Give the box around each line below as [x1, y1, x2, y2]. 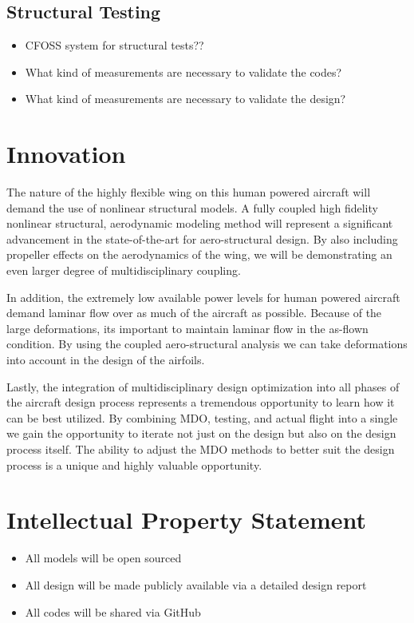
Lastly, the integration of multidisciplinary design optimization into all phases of [6, 378, 400, 395]
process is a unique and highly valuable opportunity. [6, 456, 262, 473]
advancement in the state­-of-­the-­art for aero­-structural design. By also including [6, 230, 398, 247]
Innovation [6, 137, 126, 170]
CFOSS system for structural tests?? [25, 37, 204, 54]
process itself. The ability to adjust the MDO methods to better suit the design [6, 441, 395, 458]
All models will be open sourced [25, 550, 182, 566]
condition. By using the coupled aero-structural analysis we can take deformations [6, 335, 408, 352]
